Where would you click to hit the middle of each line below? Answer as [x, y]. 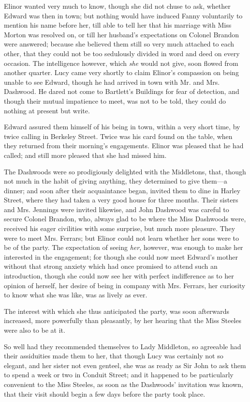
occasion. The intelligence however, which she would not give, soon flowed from [121, 63]
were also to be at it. [35, 330]
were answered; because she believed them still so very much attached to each [119, 44]
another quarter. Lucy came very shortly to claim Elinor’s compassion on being [121, 72]
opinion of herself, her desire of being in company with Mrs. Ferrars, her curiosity [125, 285]
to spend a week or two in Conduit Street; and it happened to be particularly [119, 375]
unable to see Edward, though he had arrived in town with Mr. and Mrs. [112, 82]
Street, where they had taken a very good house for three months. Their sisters [121, 200]
